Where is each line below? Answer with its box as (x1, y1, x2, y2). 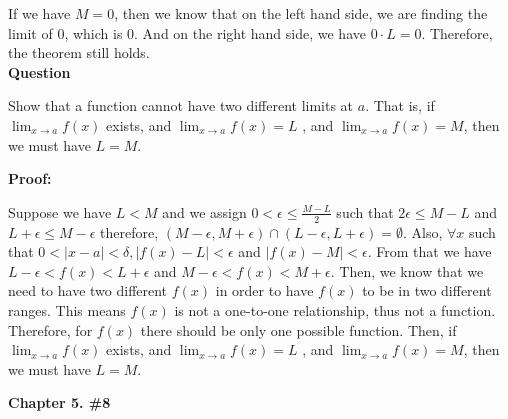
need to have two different (8, 280, 168, 301)
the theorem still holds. (8, 42, 150, 63)
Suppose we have (8, 201, 112, 222)
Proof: (8, 168, 52, 189)
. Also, (402, 221, 443, 242)
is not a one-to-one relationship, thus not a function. (174, 299, 496, 320)
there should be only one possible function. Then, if (140, 319, 457, 340)
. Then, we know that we (330, 260, 484, 281)
